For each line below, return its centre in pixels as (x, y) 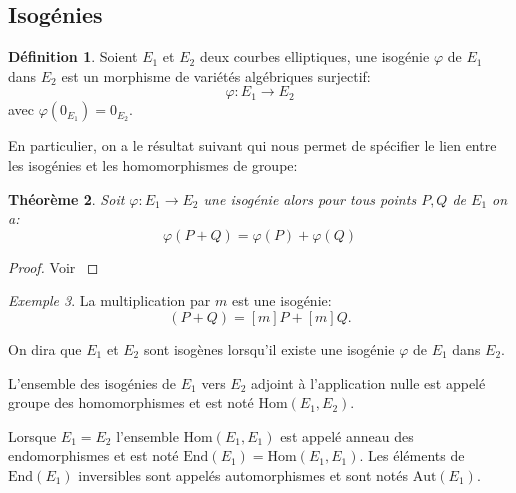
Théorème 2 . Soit (66, 198)
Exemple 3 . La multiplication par (109, 300)
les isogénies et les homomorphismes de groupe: (153, 164)
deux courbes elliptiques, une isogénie (314, 56)
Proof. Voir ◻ (53, 266)
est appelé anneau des (347, 435)
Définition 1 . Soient (73, 56)
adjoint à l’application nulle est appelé (368, 382)
